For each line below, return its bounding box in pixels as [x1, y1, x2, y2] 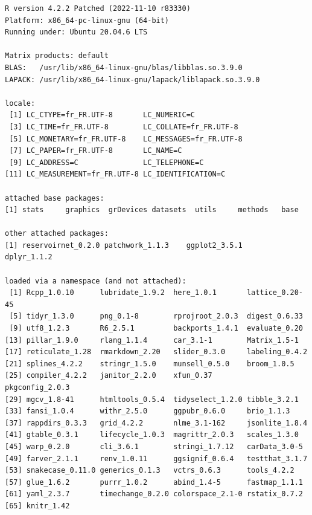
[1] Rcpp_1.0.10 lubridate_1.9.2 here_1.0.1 [9, 288, 217, 297]
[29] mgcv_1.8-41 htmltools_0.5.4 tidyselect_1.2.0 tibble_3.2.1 [5, 395, 299, 404]
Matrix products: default [5, 51, 109, 60]
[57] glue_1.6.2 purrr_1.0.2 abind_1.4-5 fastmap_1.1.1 [5, 478, 303, 487]
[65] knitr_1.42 [5, 501, 70, 510]
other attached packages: [5, 229, 109, 238]
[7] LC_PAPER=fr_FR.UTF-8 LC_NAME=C [9, 146, 182, 155]
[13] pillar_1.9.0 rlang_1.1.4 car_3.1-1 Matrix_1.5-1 [5, 335, 299, 345]
